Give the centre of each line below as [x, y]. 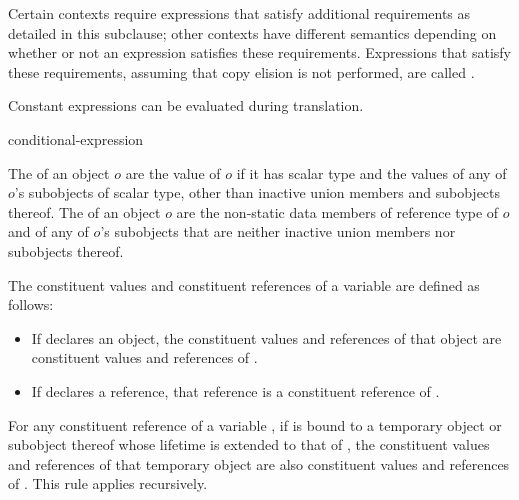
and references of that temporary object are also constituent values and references [259, 463]
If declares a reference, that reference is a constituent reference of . [235, 390]
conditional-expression [76, 138]
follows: [31, 304]
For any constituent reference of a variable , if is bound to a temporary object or [255, 424]
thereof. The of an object [84, 211]
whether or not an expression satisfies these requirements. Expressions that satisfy [259, 52]
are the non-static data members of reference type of [337, 211]
